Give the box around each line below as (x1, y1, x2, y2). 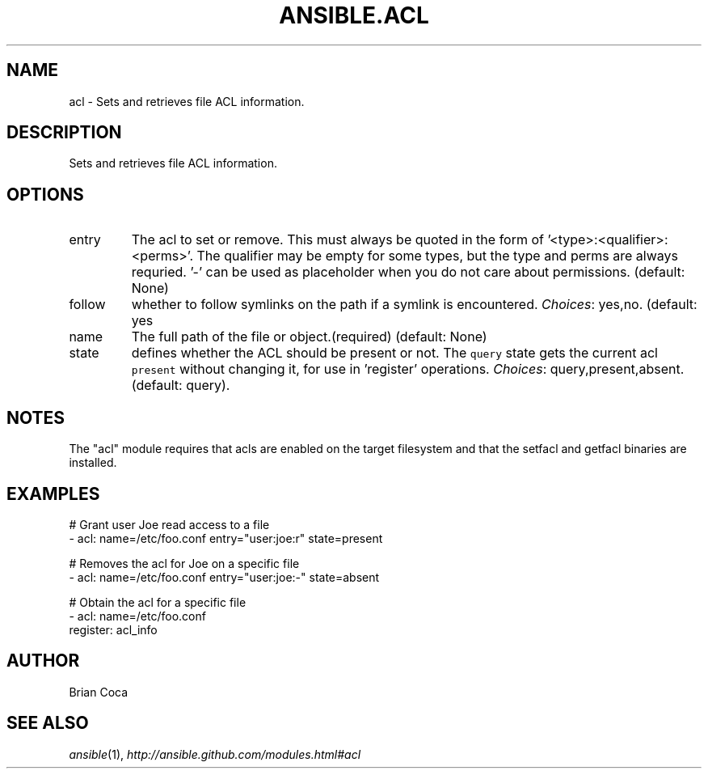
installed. (69, 455, 117, 470)
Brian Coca (69, 684, 129, 699)
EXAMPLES (6, 483, 100, 504)
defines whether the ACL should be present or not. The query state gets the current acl (131, 345, 658, 362)
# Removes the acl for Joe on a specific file (69, 556, 300, 570)
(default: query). (131, 377, 230, 394)
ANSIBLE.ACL (279, 2, 429, 29)
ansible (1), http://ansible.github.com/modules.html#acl (69, 747, 361, 761)
